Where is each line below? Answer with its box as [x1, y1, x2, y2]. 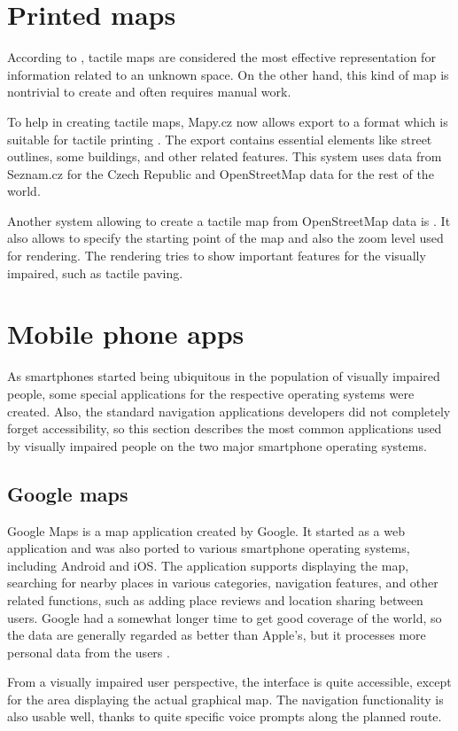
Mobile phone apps [7, 315, 245, 352]
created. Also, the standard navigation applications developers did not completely [7, 401, 451, 420]
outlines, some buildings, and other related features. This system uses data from [7, 147, 442, 166]
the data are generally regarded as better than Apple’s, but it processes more [7, 626, 426, 644]
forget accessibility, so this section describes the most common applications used [7, 419, 442, 438]
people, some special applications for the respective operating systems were [7, 384, 415, 402]
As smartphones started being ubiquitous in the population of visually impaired [7, 367, 440, 385]
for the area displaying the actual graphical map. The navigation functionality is [7, 689, 444, 708]
